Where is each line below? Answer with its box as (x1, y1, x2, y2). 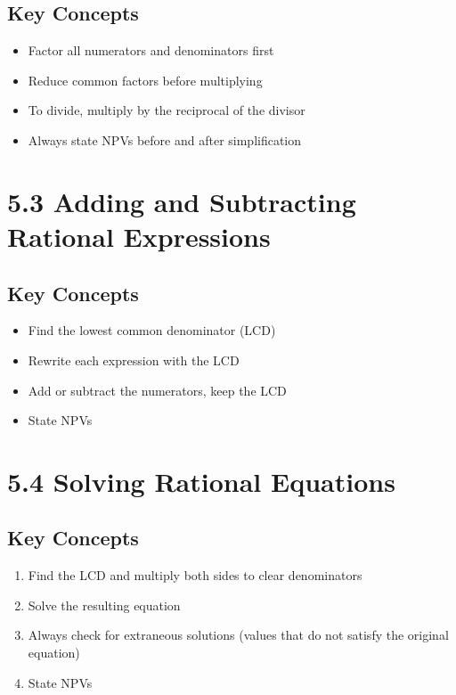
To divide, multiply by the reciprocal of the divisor (28, 101, 305, 119)
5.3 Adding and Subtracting (7, 183, 356, 219)
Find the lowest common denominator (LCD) (28, 321, 276, 339)
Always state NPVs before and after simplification (28, 130, 302, 149)
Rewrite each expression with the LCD (28, 350, 240, 369)
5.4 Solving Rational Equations (7, 462, 395, 499)
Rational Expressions (7, 217, 271, 254)
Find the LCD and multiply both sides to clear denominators (28, 566, 362, 585)
